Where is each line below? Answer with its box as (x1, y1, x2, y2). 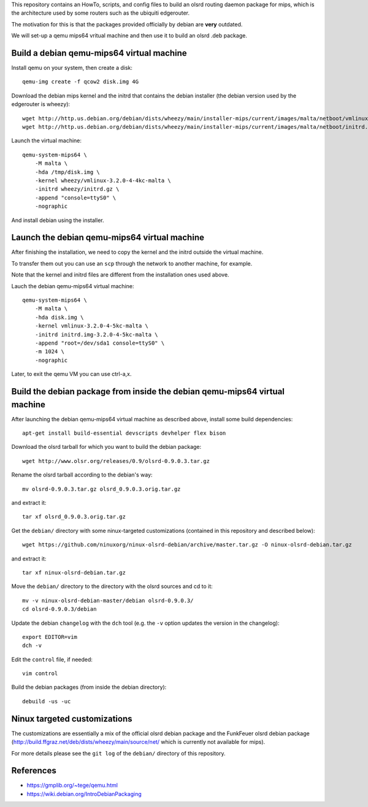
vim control (22, 670, 58, 677)
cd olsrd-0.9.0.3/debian (22, 606, 97, 613)
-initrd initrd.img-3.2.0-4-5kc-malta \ (34, 331, 159, 338)
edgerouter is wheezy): (11, 101, 71, 108)
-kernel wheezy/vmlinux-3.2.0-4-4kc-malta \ (34, 177, 171, 184)
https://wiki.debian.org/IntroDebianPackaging (26, 790, 142, 797)
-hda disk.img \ (34, 313, 84, 321)
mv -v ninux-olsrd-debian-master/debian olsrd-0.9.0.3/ (22, 597, 194, 604)
